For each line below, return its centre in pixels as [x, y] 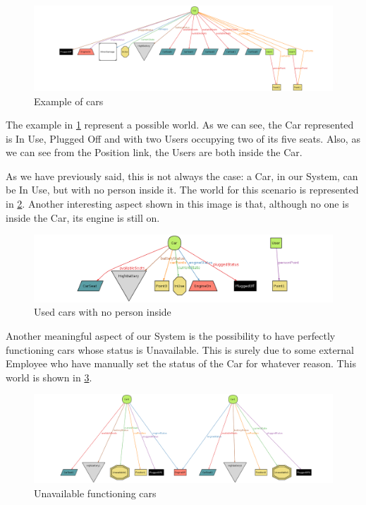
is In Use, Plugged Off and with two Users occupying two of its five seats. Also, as [183, 138]
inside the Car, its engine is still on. [83, 217]
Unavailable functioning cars [95, 493]
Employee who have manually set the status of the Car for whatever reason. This [181, 363]
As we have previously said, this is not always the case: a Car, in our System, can [182, 176]
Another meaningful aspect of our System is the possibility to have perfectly [171, 336]
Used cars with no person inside [103, 312]
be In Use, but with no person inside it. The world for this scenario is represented [182, 190]
